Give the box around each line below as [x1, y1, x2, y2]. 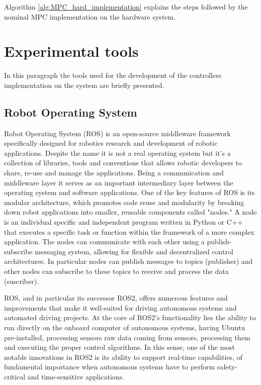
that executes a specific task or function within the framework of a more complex [4, 226, 254, 237]
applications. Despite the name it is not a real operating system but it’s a [4, 147, 231, 158]
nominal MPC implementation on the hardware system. [4, 11, 176, 22]
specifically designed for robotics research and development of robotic [4, 138, 218, 148]
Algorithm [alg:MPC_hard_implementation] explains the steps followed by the [4, 2, 248, 12]
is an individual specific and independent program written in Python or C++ [4, 217, 243, 227]
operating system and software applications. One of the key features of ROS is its [4, 187, 255, 198]
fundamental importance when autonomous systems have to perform [4, 361, 215, 372]
